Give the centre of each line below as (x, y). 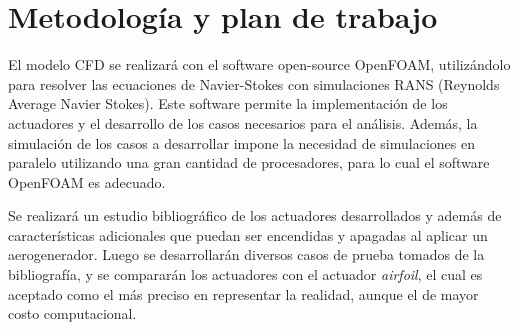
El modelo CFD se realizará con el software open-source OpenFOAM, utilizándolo (259, 64)
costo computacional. (72, 313)
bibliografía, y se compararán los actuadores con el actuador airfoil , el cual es (245, 274)
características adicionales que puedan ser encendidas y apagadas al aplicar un (248, 234)
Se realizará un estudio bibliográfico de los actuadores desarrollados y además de (255, 215)
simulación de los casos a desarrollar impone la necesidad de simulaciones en (241, 142)
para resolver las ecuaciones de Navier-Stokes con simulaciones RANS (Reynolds (254, 83)
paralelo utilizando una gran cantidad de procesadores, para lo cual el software (249, 162)
